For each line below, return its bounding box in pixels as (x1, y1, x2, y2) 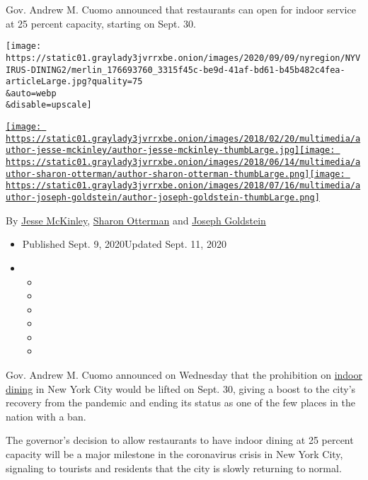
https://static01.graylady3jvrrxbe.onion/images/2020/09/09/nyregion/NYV (6, 52, 361, 63)
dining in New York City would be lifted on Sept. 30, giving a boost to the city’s (6, 381, 356, 396)
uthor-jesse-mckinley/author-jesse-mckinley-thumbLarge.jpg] (6, 145, 300, 156)
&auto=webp (6, 88, 57, 98)
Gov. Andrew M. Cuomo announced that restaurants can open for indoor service (6, 2, 356, 16)
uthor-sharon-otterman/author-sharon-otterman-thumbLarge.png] (6, 168, 310, 179)
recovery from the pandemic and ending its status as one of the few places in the (6, 395, 355, 410)
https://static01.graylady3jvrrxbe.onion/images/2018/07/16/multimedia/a (6, 181, 361, 191)
